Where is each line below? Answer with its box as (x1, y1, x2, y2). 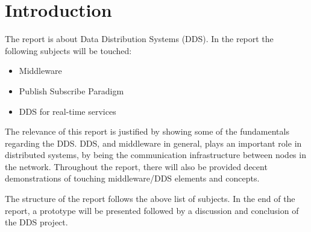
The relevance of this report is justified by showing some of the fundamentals (5, 125, 289, 138)
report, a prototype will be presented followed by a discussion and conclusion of (5, 204, 299, 216)
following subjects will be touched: (5, 44, 132, 56)
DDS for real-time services (19, 105, 116, 117)
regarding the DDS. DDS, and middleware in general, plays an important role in (5, 136, 302, 149)
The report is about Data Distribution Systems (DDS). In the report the (5, 32, 274, 45)
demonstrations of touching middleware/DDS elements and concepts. (5, 172, 260, 185)
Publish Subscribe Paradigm (19, 84, 124, 97)
